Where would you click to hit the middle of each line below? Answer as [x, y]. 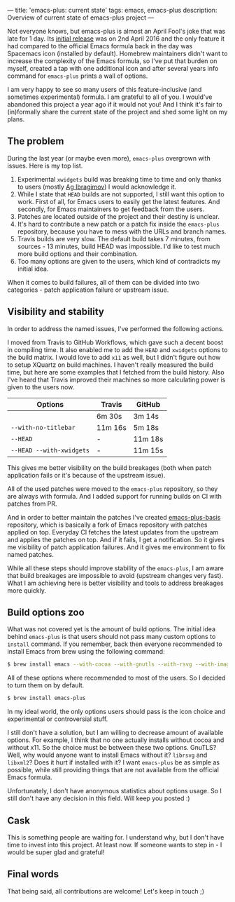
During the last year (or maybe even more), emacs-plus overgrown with [109, 158]
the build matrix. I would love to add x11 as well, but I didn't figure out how [114, 357]
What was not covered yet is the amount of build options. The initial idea [111, 629]
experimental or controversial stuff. [58, 719]
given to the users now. [41, 387]
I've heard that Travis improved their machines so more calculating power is [116, 379]
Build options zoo [46, 613]
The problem [36, 141]
